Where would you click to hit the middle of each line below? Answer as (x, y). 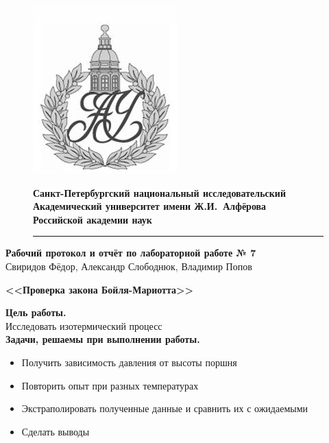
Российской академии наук (93, 219)
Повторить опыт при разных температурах (110, 385)
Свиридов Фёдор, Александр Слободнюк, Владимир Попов (129, 266)
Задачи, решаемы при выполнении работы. (103, 339)
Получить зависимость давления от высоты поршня (129, 362)
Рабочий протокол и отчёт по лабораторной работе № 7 (131, 253)
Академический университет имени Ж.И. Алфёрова (150, 206)
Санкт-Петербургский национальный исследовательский (159, 192)
